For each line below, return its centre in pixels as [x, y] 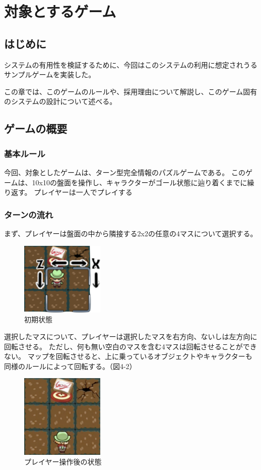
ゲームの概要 [36, 128]
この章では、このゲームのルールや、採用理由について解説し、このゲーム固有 [131, 91]
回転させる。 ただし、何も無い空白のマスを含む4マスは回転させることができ [130, 346]
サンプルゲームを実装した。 [50, 74]
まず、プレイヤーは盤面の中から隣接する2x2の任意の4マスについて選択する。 [131, 233]
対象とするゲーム [60, 11]
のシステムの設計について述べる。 [60, 101]
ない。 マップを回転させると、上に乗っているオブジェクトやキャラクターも [128, 356]
